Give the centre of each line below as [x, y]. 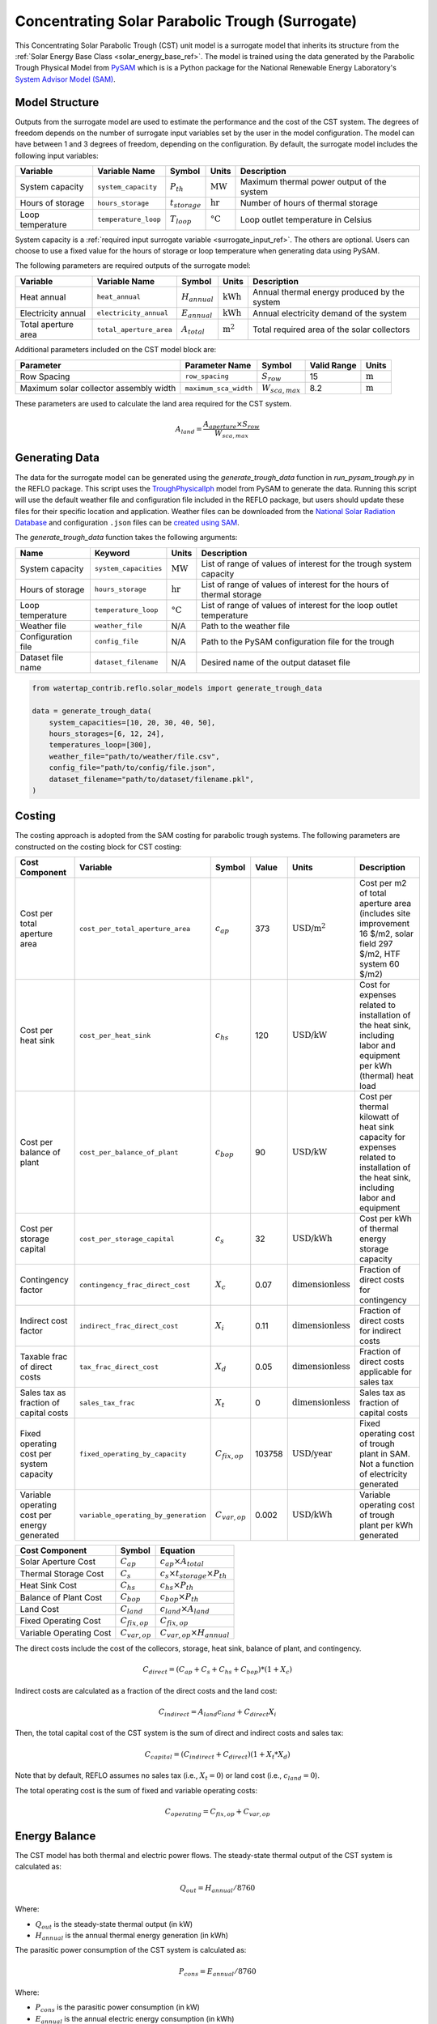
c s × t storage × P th [193, 1574]
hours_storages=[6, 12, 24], [107, 734]
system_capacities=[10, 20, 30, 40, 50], [132, 722]
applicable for [385, 1372]
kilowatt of [379, 1117]
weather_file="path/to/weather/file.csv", [134, 756]
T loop [181, 220]
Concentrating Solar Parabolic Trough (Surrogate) [186, 21]
